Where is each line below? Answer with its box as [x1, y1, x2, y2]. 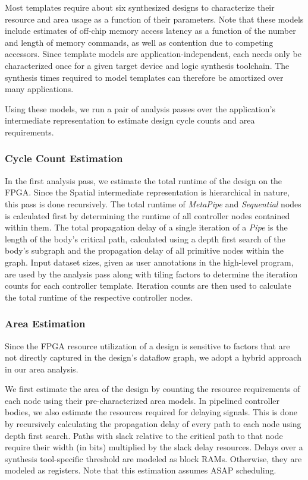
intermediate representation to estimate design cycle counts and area [5, 114, 255, 127]
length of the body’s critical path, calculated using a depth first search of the [5, 232, 285, 245]
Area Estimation [5, 316, 86, 331]
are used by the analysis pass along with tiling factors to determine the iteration [5, 267, 298, 280]
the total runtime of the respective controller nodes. [5, 290, 193, 303]
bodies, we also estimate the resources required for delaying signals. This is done [5, 406, 298, 418]
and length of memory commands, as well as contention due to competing [5, 36, 274, 48]
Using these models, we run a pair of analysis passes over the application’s [5, 102, 275, 115]
